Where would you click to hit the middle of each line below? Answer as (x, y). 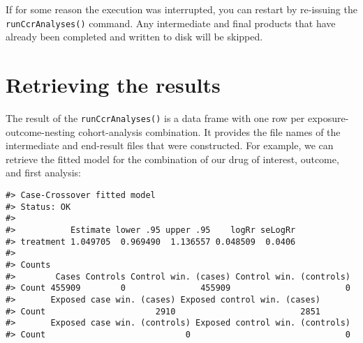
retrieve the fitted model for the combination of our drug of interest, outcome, (172, 159)
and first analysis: (44, 173)
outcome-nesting (40, 131)
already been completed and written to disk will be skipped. (134, 37)
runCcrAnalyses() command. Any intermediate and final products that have (171, 23)
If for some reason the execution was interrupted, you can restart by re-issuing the (181, 9)
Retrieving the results (113, 85)
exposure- (328, 117)
